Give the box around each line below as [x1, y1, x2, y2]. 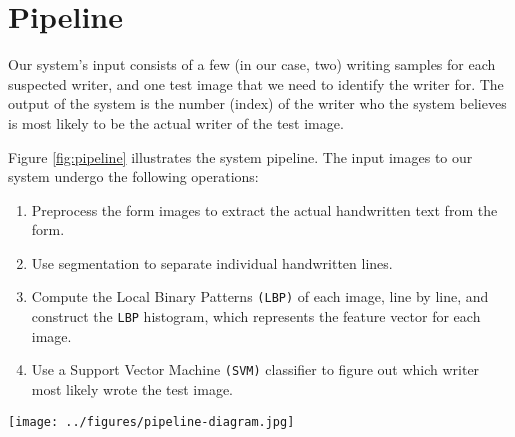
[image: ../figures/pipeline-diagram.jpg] [8, 414, 295, 429]
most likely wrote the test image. [31, 379, 234, 400]
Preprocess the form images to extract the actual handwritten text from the [31, 199, 498, 220]
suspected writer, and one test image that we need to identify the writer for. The [8, 73, 504, 94]
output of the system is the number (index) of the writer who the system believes [8, 93, 507, 114]
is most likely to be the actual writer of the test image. [8, 112, 344, 133]
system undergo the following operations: [8, 166, 259, 187]
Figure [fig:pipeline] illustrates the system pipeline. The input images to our [8, 146, 473, 167]
